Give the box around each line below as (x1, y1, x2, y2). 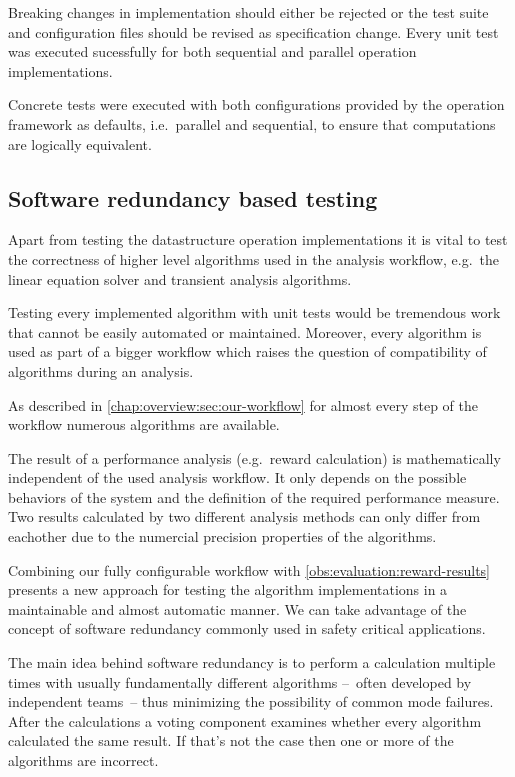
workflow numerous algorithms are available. (8, 414, 280, 435)
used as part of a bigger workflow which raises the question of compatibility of (8, 341, 487, 362)
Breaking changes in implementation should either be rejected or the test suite (8, 2, 489, 22)
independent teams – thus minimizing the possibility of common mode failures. (8, 691, 494, 712)
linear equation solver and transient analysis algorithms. (8, 268, 352, 289)
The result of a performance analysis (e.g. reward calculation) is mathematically (8, 447, 501, 468)
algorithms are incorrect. (8, 750, 159, 771)
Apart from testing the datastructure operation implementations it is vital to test (8, 229, 508, 250)
